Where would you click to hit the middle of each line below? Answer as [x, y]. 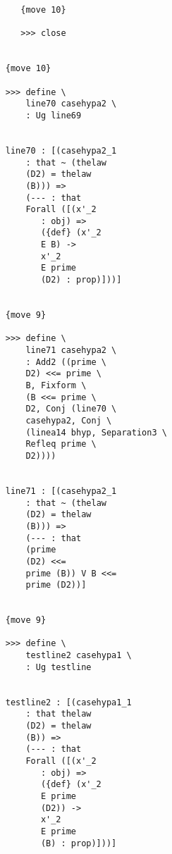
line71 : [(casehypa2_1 [61, 491]
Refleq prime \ [61, 444]
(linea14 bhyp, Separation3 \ [96, 432]
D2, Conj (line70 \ [71, 409]
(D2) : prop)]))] [81, 280]
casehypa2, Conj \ [69, 420]
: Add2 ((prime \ [66, 362]
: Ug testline [59, 667]
